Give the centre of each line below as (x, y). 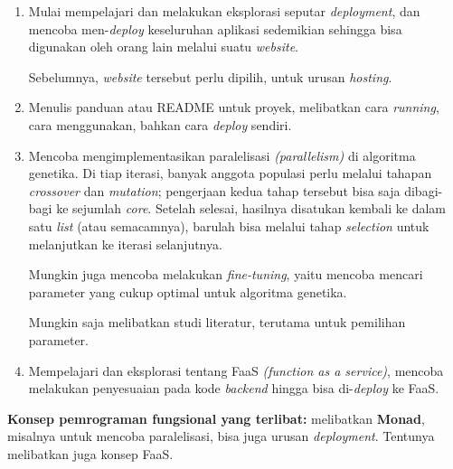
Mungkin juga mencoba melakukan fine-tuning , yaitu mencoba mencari (226, 274)
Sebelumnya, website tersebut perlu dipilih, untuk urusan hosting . (210, 76)
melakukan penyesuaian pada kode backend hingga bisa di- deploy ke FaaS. (234, 388)
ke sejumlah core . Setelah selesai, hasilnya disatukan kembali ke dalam (251, 208)
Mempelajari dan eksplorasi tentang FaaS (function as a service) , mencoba (236, 370)
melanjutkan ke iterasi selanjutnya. (125, 244)
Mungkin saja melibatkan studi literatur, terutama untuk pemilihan (217, 322)
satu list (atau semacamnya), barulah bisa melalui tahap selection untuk (229, 225)
